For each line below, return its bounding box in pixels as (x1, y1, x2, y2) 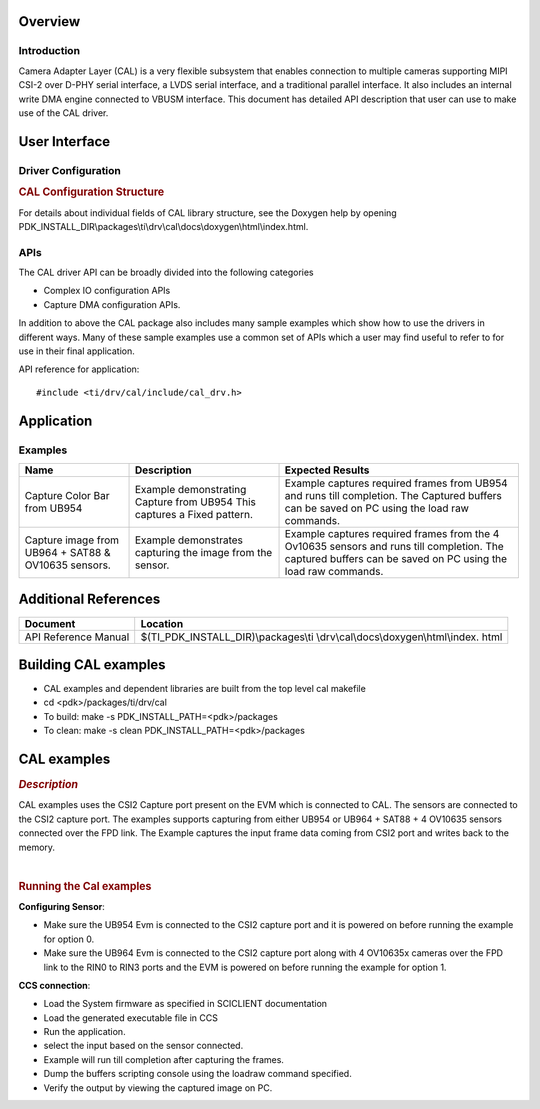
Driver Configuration (18, 163, 122, 177)
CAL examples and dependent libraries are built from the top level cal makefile (43, 683, 367, 695)
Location (140, 616, 184, 630)
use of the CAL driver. (18, 106, 109, 119)
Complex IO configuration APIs (43, 285, 171, 297)
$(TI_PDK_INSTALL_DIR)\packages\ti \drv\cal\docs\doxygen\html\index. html (140, 630, 503, 644)
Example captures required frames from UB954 (284, 476, 509, 490)
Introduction (18, 44, 80, 58)
